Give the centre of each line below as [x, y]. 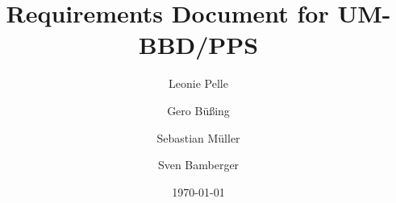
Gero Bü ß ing [198, 110]
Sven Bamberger [198, 165]
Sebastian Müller [198, 137]
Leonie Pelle [198, 83]
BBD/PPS [198, 45]
